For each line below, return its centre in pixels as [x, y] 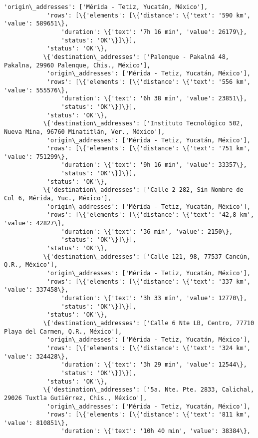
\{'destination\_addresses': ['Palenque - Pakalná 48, [136, 57]
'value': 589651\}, [36, 24]
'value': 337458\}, [36, 290]
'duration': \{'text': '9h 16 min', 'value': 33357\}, [154, 165]
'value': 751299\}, [36, 157]
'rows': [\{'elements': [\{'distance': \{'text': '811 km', [148, 415]
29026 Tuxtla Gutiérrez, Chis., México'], [76, 398]
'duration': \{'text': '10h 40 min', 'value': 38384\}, [156, 431]
